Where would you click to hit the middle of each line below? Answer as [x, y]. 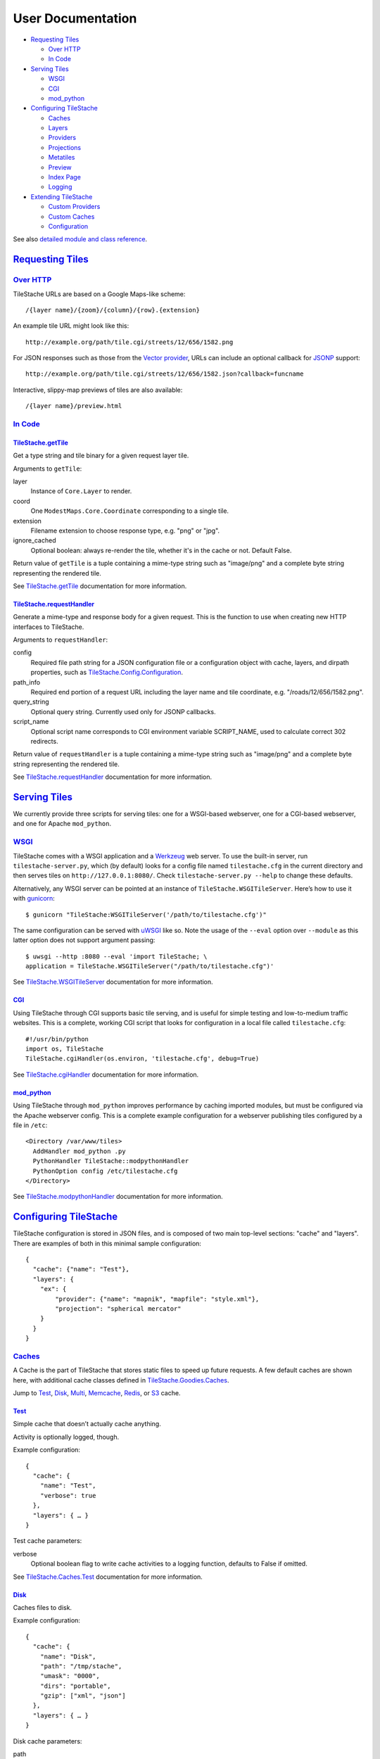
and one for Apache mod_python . [62, 824]
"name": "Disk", [68, 1656]
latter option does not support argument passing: [84, 940]
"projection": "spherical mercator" [119, 1308]
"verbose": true [68, 1496]
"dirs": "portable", [75, 1686]
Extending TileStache [62, 196]
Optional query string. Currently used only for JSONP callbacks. [123, 711]
